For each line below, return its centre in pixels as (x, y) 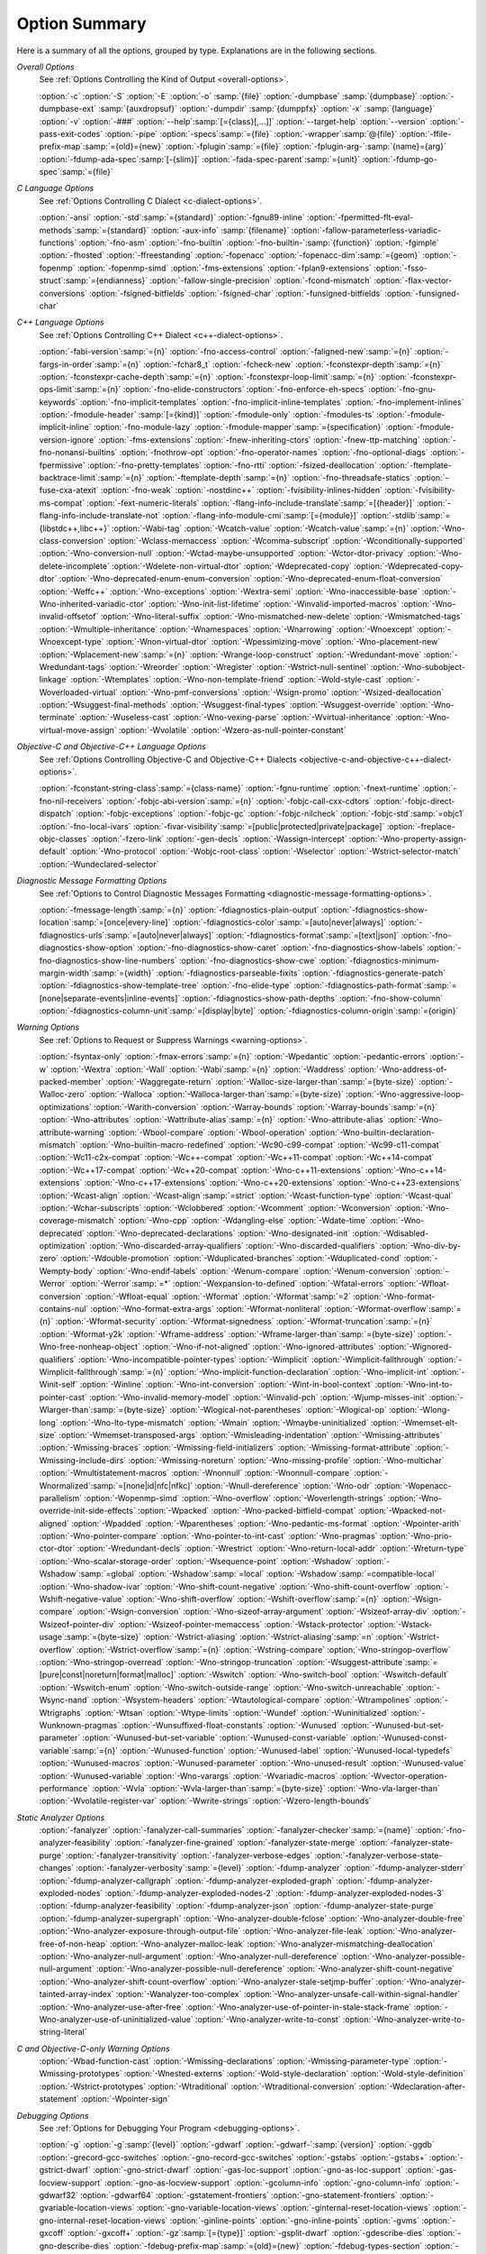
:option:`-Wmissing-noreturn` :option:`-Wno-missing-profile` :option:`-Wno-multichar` (286, 1460)
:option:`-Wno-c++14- (406, 1170)
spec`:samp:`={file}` (76, 172)
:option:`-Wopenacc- (413, 1485)
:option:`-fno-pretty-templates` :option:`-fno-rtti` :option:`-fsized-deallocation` (232, 465)
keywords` (58, 402)
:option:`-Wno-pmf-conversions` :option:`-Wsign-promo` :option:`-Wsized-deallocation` (282, 692)
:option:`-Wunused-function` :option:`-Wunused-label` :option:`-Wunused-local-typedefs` (287, 1750)
